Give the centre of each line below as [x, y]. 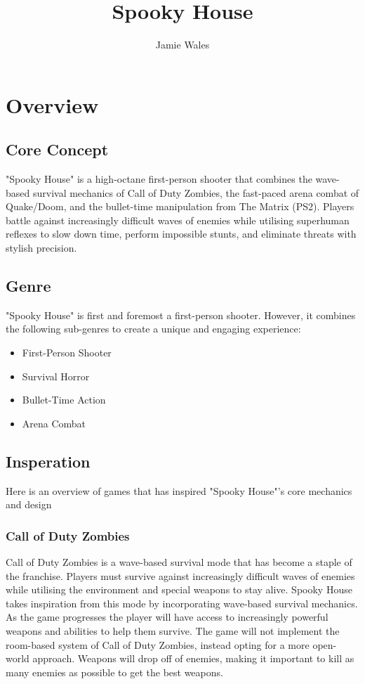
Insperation [48, 461]
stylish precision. [41, 248]
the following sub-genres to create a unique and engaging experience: [153, 329]
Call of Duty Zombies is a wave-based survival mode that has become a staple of [179, 562]
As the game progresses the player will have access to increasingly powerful [167, 617]
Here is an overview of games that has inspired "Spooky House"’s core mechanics [179, 490]
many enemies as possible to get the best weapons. [114, 672]
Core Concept [57, 149]
